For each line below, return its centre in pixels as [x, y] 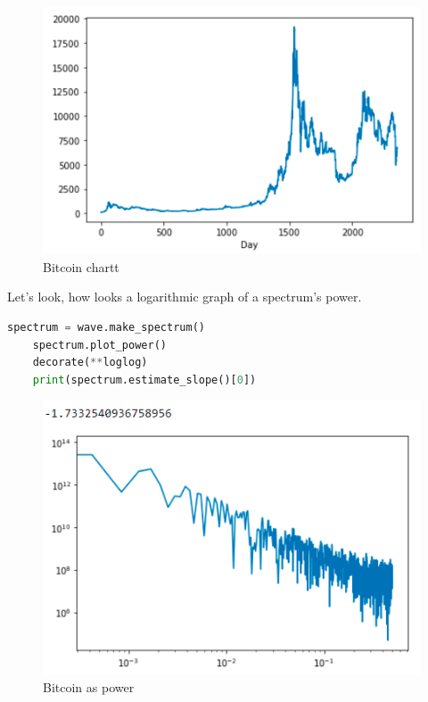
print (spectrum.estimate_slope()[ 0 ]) [144, 380]
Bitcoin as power [89, 686]
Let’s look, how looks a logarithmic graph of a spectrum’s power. [185, 297]
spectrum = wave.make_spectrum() [106, 328]
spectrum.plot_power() [99, 345]
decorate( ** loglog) [90, 363]
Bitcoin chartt [81, 266]
